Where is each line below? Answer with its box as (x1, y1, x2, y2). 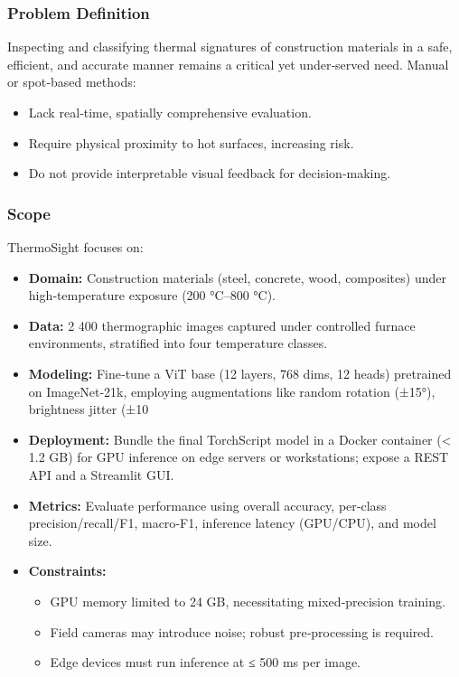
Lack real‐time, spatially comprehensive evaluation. (28, 103, 312, 121)
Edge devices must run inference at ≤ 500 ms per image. (50, 653, 361, 672)
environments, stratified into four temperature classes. (28, 334, 328, 353)
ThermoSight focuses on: (7, 238, 144, 256)
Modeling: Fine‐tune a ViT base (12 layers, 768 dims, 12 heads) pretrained (28, 363, 452, 382)
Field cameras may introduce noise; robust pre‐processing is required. (50, 622, 435, 641)
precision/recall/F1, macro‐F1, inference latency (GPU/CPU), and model (28, 513, 436, 532)
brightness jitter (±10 (28, 400, 149, 418)
